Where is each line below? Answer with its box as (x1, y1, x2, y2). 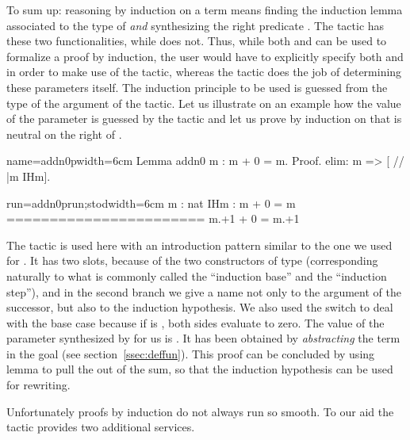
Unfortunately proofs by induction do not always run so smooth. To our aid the (6, 403, 394, 419)
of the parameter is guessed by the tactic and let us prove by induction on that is (6, 110, 402, 127)
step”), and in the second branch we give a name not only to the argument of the (6, 283, 401, 300)
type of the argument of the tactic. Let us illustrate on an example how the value (6, 94, 401, 111)
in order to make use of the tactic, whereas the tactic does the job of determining (6, 63, 402, 80)
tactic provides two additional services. (6, 419, 195, 435)
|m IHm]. (6, 167, 51, 184)
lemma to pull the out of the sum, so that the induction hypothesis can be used (6, 361, 393, 377)
